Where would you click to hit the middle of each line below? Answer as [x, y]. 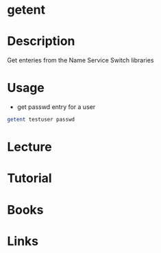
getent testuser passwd [41, 120]
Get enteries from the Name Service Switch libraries [80, 60]
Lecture [30, 147]
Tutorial [30, 179]
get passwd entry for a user [56, 107]
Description [41, 41]
